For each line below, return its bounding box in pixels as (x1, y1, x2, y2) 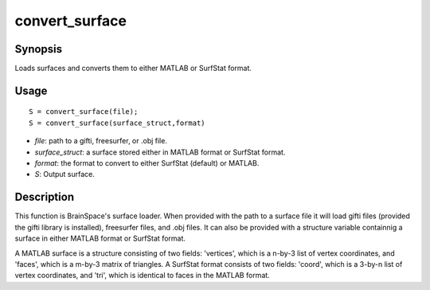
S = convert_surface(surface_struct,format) (29, 118, 206, 127)
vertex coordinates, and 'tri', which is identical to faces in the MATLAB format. (14, 271, 270, 280)
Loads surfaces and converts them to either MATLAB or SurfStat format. (14, 64, 252, 73)
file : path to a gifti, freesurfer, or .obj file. (34, 136, 167, 146)
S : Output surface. (34, 170, 96, 179)
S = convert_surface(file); (29, 108, 139, 116)
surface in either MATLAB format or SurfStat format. (14, 233, 186, 243)
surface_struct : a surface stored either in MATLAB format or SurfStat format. (34, 147, 286, 157)
